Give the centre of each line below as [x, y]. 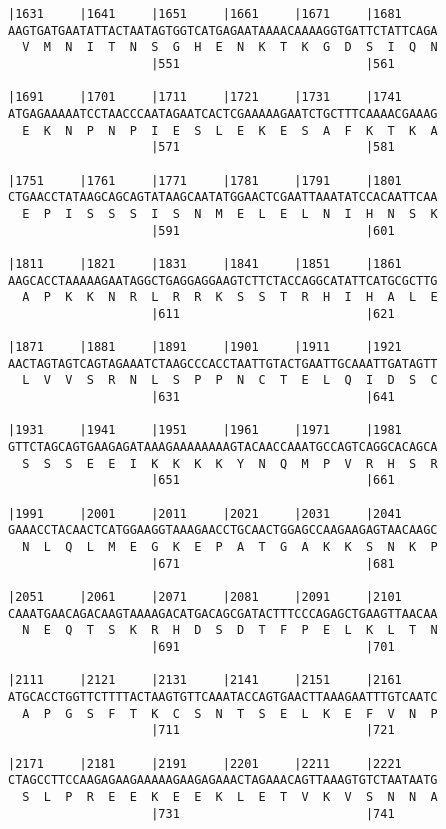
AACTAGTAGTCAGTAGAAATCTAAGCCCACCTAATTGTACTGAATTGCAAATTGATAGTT [223, 363]
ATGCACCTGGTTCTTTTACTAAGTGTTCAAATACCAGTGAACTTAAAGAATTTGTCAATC [223, 696]
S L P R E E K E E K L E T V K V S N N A [230, 796]
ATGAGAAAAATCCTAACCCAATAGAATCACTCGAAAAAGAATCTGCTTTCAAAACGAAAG [223, 113]
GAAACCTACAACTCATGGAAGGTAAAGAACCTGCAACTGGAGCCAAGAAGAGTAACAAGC [223, 530]
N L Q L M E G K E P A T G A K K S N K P [230, 547]
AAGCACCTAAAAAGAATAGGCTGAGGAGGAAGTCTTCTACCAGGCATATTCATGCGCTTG [223, 280]
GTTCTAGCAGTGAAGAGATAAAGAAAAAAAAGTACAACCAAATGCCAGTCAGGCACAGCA [223, 447]
